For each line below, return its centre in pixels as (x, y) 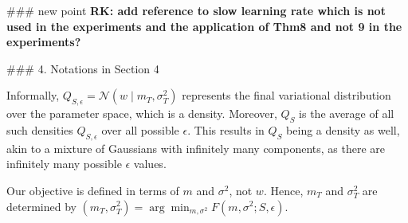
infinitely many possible (64, 164)
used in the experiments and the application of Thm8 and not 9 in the (204, 26)
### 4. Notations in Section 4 (83, 68)
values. (150, 164)
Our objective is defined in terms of (93, 190)
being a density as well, (343, 129)
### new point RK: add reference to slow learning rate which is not (196, 10)
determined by (41, 206)
